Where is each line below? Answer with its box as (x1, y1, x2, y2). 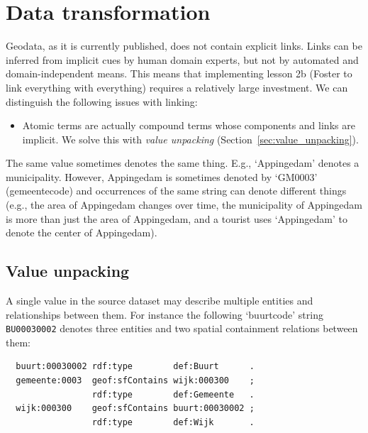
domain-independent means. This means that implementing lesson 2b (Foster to (6, 66, 352, 81)
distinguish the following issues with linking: (6, 94, 198, 109)
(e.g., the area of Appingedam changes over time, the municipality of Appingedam (6, 197, 362, 212)
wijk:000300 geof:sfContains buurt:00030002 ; (16, 403, 255, 414)
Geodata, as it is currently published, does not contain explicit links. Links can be (6, 38, 362, 53)
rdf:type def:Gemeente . (91, 389, 255, 400)
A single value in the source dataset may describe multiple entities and (6, 293, 313, 308)
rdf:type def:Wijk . (91, 417, 255, 427)
